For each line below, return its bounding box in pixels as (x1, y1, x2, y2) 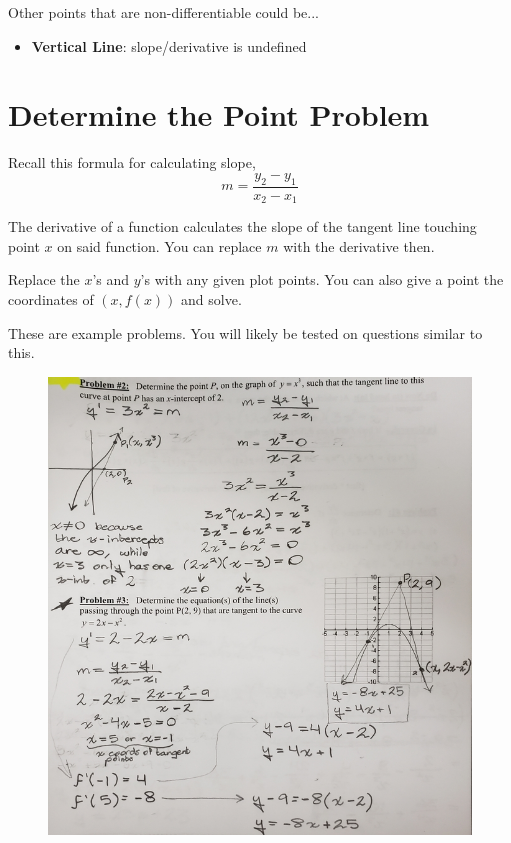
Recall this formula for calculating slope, (8, 152, 256, 173)
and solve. (181, 288, 242, 309)
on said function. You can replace (57, 235, 262, 256)
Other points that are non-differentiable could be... (8, 2, 319, 22)
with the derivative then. (283, 235, 435, 256)
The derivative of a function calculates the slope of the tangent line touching (8, 216, 477, 237)
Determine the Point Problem (8, 94, 430, 135)
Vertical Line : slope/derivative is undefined (31, 35, 307, 56)
